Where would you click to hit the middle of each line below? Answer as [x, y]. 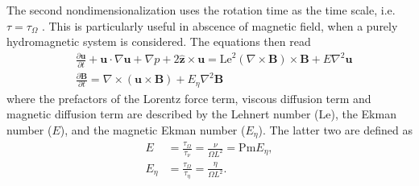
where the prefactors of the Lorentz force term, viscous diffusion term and [189, 98]
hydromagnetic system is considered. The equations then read [159, 41]
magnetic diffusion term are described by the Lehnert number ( [163, 114]
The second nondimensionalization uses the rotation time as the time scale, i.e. [201, 10]
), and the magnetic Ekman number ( [153, 129]
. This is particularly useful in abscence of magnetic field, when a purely [220, 25]
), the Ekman [363, 114]
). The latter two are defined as [335, 129]
